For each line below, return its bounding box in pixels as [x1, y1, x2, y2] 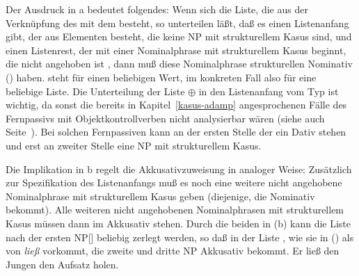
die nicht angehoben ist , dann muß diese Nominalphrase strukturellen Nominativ [6, 56, 353, 71]
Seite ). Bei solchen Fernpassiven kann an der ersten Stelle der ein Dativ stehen [6, 124, 346, 139]
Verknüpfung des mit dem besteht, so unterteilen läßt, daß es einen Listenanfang [6, 15, 349, 30]
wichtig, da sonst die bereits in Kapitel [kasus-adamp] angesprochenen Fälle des [6, 97, 347, 112]
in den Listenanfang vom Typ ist [198, 83, 339, 98]
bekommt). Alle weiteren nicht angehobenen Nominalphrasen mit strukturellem [6, 202, 344, 217]
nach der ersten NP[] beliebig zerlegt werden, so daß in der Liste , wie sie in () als [6, 229, 354, 244]
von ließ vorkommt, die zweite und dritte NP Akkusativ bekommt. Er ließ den [6, 243, 340, 258]
